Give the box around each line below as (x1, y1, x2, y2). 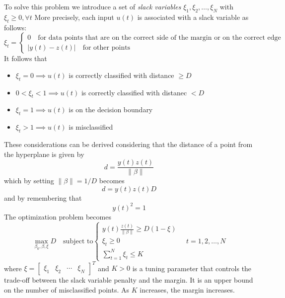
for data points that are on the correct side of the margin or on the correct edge (38, 34, 281, 41)
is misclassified (69, 122, 113, 132)
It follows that (4, 53, 47, 64)
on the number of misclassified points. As (4, 284, 130, 295)
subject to (63, 237, 93, 245)
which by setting (4, 175, 54, 186)
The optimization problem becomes (4, 211, 111, 222)
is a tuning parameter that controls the (132, 263, 252, 273)
